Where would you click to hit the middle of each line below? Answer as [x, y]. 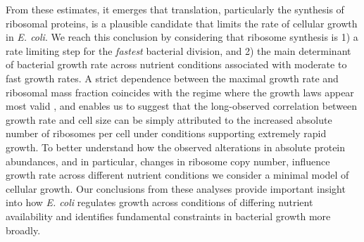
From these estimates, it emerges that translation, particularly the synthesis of [175, 9]
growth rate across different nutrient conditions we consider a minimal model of [177, 175]
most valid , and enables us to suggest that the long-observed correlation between [182, 106]
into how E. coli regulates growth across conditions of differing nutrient [159, 202]
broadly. [23, 230]
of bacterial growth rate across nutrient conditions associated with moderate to [176, 64]
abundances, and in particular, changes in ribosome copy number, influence [168, 161]
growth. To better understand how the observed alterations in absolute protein [176, 147]
